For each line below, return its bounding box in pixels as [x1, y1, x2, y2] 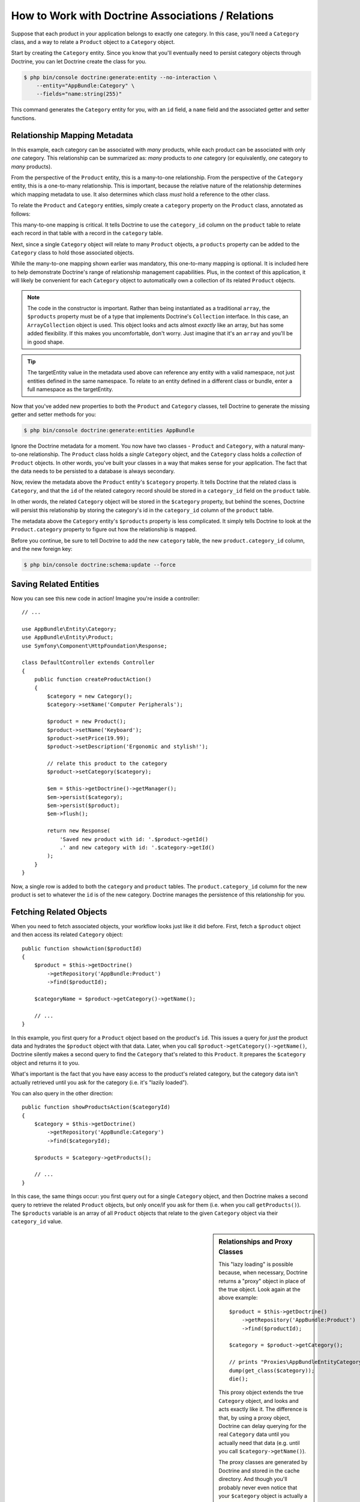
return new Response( [47, 827, 111, 835]
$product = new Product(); [47, 718, 127, 725]
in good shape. [27, 338, 64, 345]
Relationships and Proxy [218, 1238, 293, 1246]
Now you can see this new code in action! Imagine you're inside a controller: [11, 595, 200, 602]
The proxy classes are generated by [218, 1459, 308, 1466]
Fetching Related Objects [11, 907, 107, 917]
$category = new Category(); [47, 693, 133, 699]
